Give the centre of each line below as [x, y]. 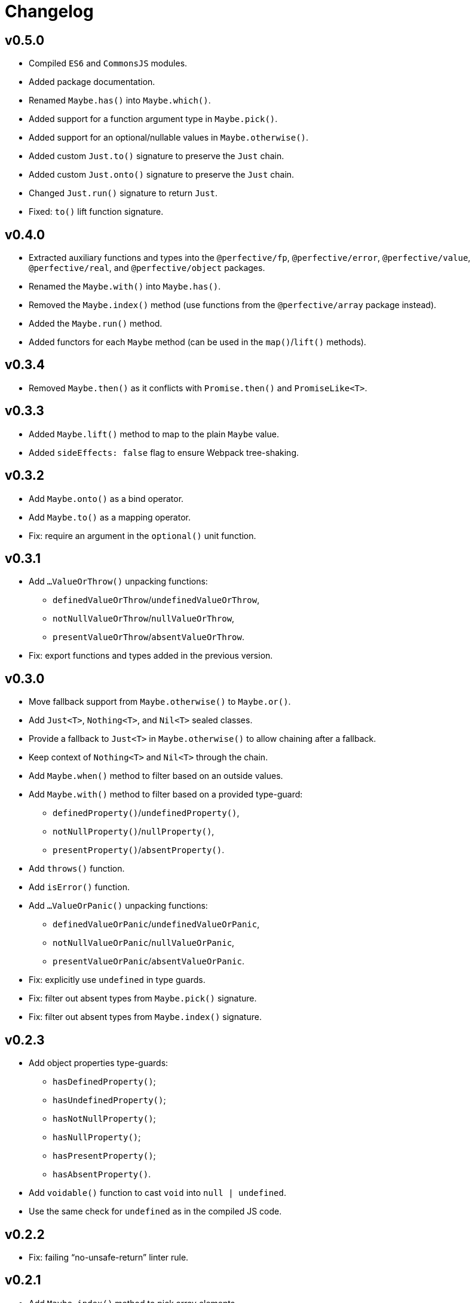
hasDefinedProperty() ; [104, 1082]
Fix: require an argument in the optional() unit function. [142, 535]
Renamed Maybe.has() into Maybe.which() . [120, 101]
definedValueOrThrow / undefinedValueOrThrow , [156, 600]
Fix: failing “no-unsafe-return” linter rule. [109, 1257]
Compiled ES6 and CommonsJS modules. [108, 63]
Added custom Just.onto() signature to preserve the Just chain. [162, 175]
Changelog [49, 11]
